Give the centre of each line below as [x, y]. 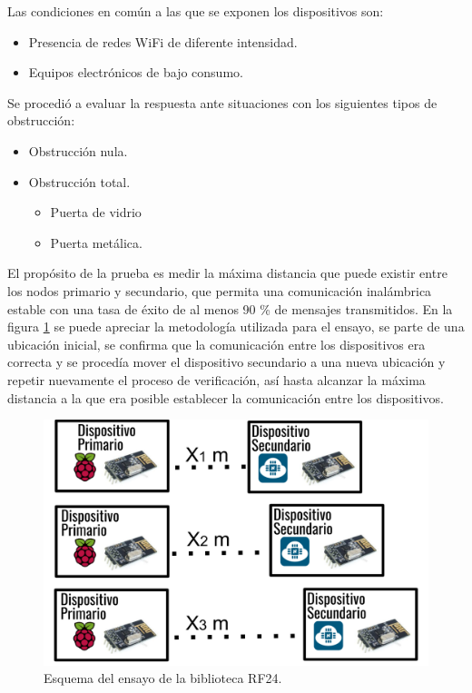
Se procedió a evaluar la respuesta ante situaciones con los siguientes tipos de [222, 102]
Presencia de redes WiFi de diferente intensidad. [163, 41]
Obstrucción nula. [78, 150]
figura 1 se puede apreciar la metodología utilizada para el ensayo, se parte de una [236, 327]
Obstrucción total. [79, 181]
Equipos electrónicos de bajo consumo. [136, 72]
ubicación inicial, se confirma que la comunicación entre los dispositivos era [216, 344]
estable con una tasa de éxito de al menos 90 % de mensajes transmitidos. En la [230, 308]
